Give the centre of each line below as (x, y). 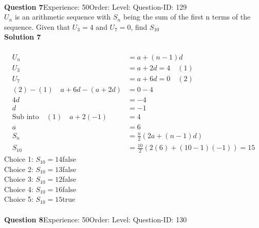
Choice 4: (19, 189)
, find (139, 26)
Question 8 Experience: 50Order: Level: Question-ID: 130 (96, 219)
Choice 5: (19, 199)
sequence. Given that (37, 26)
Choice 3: (19, 179)
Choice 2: (19, 169)
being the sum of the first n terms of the (187, 17)
